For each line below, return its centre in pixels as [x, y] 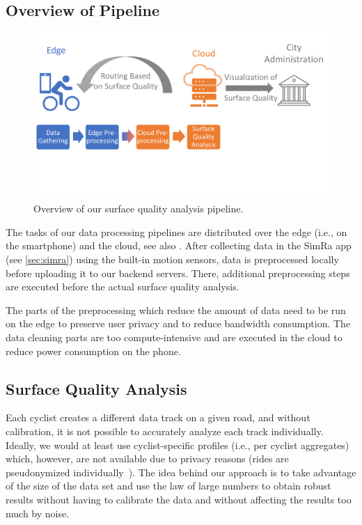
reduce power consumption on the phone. [93, 351]
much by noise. [38, 513]
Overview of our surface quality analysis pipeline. [139, 209]
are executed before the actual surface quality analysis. [123, 287]
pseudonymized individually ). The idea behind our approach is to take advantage [181, 472]
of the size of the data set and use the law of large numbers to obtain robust [168, 486]
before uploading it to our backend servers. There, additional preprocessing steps [178, 273]
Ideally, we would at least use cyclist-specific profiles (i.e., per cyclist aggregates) [178, 445]
